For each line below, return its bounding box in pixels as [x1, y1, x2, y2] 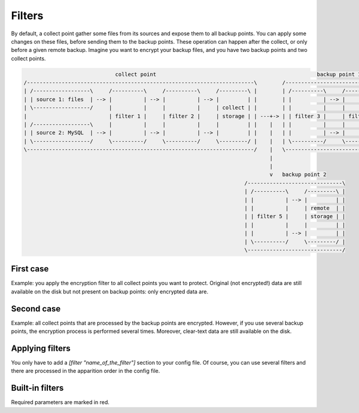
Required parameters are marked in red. [11, 399, 110, 406]
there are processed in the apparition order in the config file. [11, 368, 160, 375]
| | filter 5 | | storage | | [244, 213, 346, 220]
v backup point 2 [269, 171, 327, 178]
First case [11, 264, 49, 274]
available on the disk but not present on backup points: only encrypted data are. [11, 287, 209, 295]
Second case [11, 304, 61, 314]
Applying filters [11, 343, 71, 353]
